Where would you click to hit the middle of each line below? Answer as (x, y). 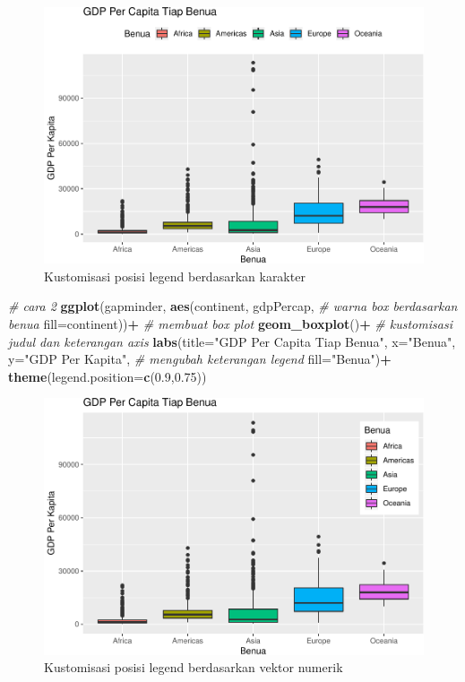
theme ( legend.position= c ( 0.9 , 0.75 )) (108, 376)
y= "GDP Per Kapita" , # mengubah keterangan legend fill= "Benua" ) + (200, 359)
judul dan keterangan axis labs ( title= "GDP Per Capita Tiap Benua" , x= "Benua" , (232, 341)
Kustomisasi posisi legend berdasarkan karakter (175, 276)
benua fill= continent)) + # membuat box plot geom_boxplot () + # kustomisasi (230, 323)
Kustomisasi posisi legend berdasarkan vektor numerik (194, 667)
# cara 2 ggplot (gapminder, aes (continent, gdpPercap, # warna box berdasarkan (233, 306)
